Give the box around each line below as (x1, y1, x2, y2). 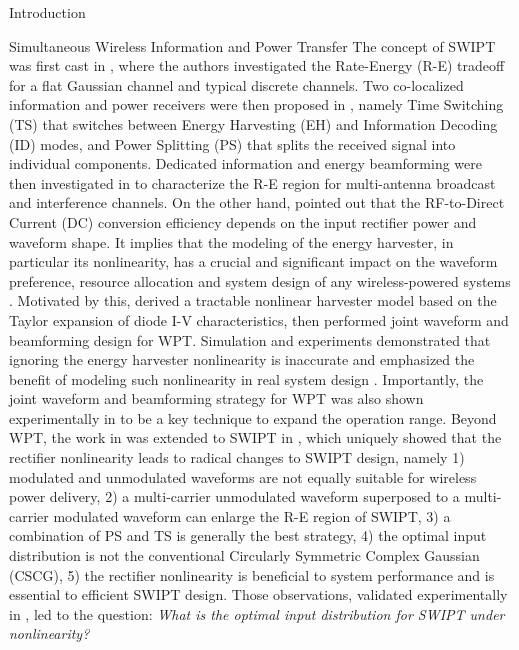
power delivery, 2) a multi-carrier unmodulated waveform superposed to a (9, 486, 460, 507)
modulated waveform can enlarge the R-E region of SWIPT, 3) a (53, 505, 451, 526)
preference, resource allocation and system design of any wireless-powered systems (9, 270, 511, 291)
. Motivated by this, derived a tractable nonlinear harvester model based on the (9, 290, 497, 311)
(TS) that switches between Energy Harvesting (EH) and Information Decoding (9, 113, 498, 134)
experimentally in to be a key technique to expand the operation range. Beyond (9, 407, 497, 428)
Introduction (9, 2, 86, 22)
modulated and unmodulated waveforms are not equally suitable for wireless (9, 466, 477, 487)
